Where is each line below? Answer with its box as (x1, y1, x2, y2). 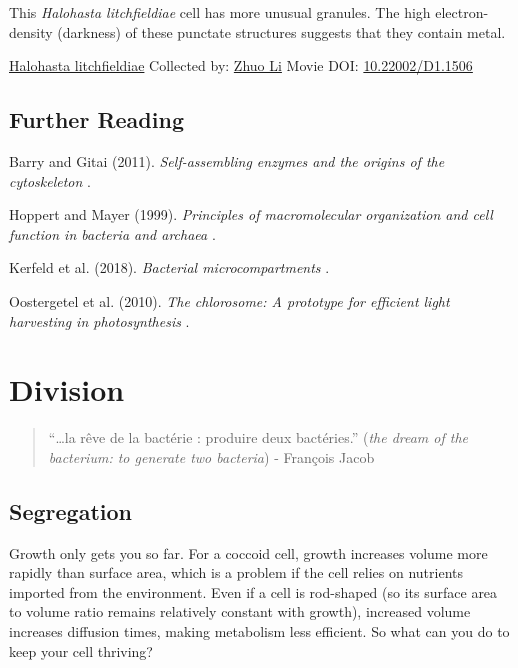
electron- (435, 2, 489, 22)
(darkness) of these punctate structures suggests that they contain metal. (57, 21, 506, 42)
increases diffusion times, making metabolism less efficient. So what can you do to (9, 621, 510, 642)
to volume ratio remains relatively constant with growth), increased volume (9, 601, 471, 622)
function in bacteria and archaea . (9, 223, 216, 244)
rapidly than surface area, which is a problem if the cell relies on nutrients (9, 562, 463, 583)
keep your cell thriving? (9, 640, 153, 661)
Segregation (9, 495, 132, 526)
